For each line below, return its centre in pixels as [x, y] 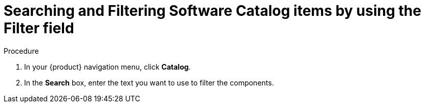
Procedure [21, 51]
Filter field [39, 28]
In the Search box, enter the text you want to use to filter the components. [149, 82]
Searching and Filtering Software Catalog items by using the [213, 11]
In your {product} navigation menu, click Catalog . [108, 67]
